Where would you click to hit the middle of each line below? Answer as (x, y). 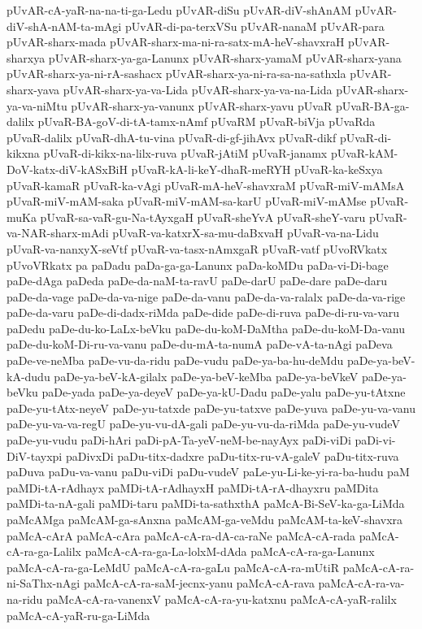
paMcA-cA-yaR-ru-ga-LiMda (78, 615)
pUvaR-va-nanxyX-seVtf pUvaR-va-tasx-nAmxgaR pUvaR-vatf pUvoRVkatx (197, 248)
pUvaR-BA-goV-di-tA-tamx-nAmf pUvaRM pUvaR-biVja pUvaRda (207, 121)
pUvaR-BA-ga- (372, 105)
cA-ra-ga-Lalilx (44, 551)
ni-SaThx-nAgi (44, 583)
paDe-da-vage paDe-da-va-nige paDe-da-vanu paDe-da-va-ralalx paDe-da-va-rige (206, 296)
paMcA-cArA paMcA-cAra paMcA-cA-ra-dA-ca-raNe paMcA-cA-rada (181, 535)
